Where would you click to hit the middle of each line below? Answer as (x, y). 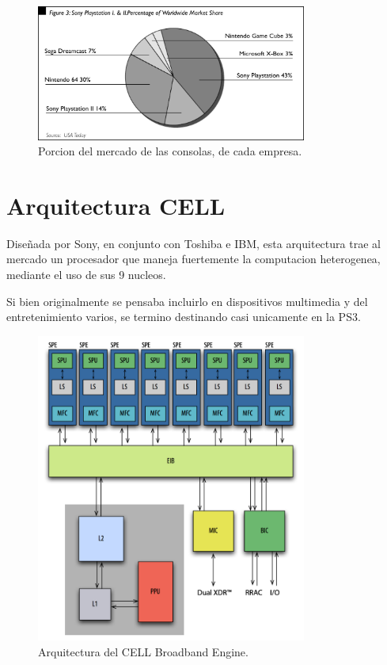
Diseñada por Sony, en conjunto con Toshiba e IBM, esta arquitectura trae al (193, 243)
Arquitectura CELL (116, 205)
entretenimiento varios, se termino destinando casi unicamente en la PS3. (184, 317)
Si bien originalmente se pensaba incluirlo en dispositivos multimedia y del (187, 301)
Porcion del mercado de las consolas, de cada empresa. (170, 151)
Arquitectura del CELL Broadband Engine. (143, 651)
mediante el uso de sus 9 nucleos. (86, 274)
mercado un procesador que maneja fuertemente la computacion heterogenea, (193, 259)
